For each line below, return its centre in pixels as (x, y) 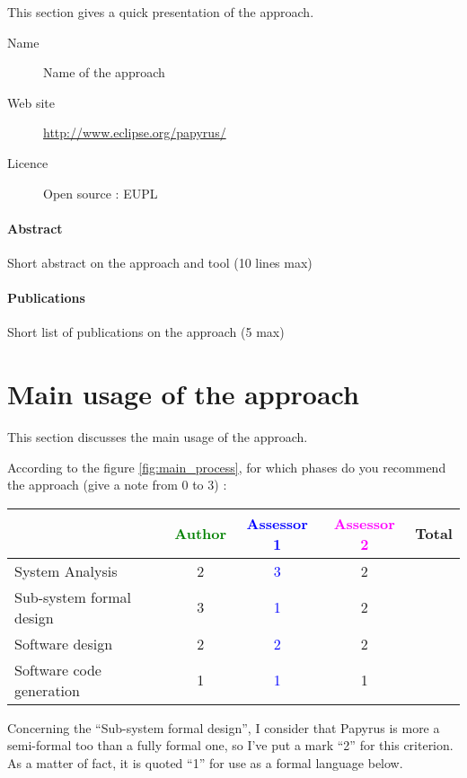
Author (201, 534)
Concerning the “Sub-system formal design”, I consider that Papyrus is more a (224, 727)
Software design (64, 643)
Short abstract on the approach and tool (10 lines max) (160, 262)
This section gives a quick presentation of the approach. (161, 12)
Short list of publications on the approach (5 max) (146, 332)
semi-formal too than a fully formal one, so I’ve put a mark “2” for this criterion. (230, 745)
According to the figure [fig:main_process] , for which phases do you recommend (227, 467)
